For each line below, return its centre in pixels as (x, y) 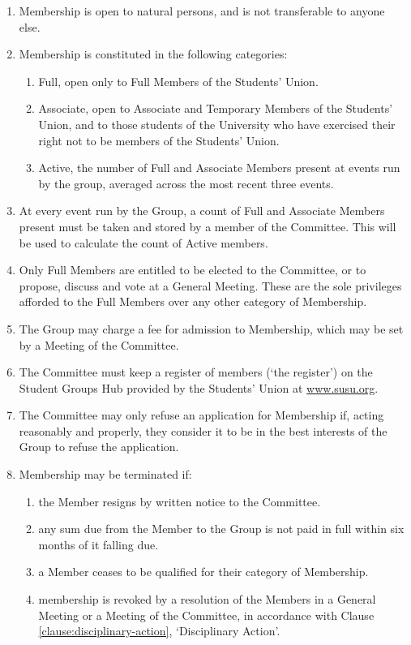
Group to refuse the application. (99, 447)
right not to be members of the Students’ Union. (159, 140)
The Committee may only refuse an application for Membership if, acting (201, 415)
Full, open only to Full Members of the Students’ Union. (178, 81)
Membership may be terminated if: (105, 474)
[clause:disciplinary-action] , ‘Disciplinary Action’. (159, 631)
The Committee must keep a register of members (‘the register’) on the (196, 372)
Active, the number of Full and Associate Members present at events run (219, 168)
